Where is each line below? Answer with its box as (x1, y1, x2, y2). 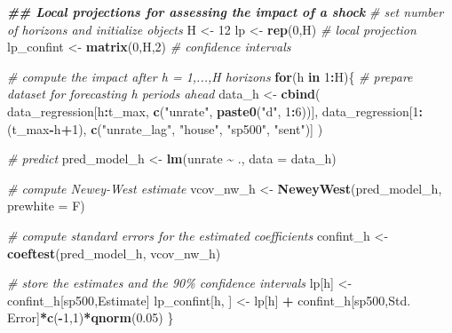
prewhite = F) (7, 196, 85, 215)
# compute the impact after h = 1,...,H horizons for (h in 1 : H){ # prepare (7, 67, 413, 85)
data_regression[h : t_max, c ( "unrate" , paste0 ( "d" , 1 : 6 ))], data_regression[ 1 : (7, 101, 424, 120)
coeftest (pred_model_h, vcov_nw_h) (7, 243, 221, 262)
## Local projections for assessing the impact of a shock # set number (7, 3, 444, 20)
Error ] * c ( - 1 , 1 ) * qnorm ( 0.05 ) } (7, 308, 174, 327)
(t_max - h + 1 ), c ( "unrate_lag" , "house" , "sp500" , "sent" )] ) (7, 119, 323, 138)
